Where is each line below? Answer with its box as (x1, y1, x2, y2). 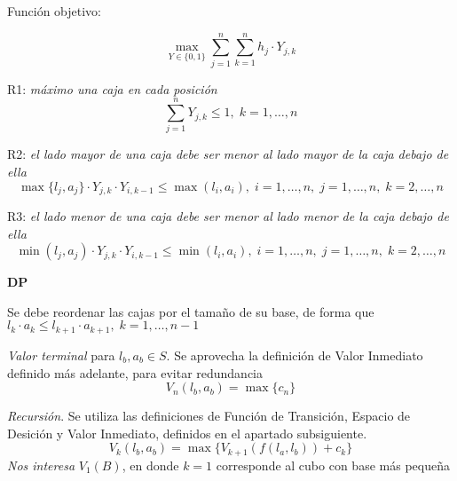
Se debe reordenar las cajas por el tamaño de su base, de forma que (7, 302, 374, 320)
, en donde (122, 455, 179, 474)
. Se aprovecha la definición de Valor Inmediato (166, 345, 423, 364)
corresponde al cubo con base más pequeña (216, 455, 450, 474)
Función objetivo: (7, 2, 102, 20)
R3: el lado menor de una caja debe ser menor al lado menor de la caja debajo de (7, 207, 449, 225)
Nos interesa (7, 455, 75, 474)
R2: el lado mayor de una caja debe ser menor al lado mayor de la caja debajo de (7, 145, 449, 163)
